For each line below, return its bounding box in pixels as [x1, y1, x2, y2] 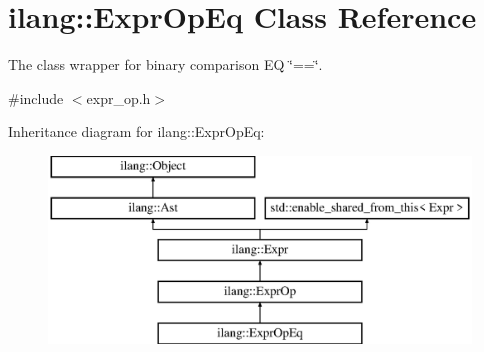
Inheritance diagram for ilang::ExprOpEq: [8, 121, 265, 142]
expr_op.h [86, 87, 151, 108]
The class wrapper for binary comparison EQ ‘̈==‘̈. [8, 54, 323, 75]
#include [8, 87, 64, 108]
